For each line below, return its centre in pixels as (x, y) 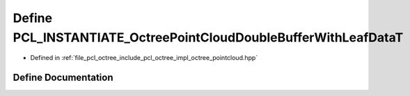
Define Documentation (63, 78)
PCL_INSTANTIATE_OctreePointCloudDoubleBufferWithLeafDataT (208, 37)
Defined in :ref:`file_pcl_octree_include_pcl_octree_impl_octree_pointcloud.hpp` (144, 58)
